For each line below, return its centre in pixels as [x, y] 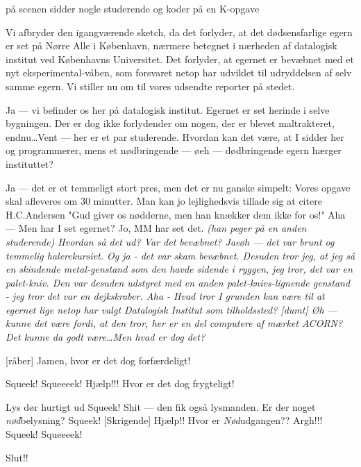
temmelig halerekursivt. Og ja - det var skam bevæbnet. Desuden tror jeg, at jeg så [180, 255]
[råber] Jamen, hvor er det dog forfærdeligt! [98, 360]
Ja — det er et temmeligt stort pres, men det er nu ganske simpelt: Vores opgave [178, 187]
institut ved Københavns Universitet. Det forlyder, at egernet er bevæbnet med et [180, 59]
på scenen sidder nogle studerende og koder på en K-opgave [133, 8]
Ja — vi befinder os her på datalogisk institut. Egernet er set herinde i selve [168, 109]
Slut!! [17, 457]
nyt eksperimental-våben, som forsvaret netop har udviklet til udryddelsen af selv [179, 73]
